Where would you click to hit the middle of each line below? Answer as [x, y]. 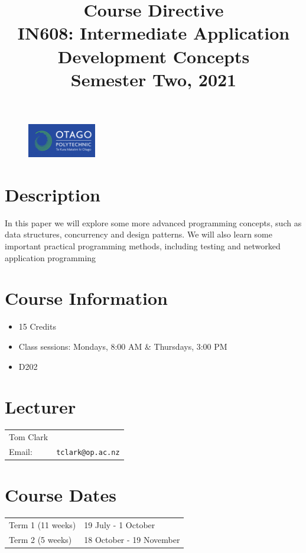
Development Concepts [154, 56]
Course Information [86, 298]
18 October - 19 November [132, 539]
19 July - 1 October [120, 524]
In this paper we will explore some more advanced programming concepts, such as [153, 222]
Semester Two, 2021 [154, 79]
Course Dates [61, 495]
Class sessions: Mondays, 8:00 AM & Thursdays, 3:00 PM [123, 346]
